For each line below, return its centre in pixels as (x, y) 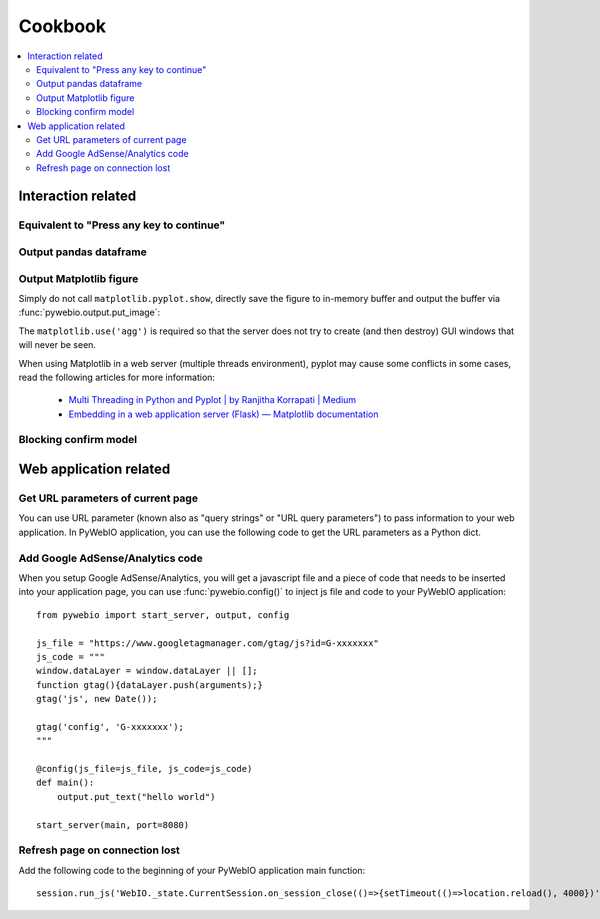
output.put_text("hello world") (136, 796)
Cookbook (62, 26)
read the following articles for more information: (116, 377)
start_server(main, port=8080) (113, 824)
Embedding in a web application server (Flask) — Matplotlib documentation (223, 414)
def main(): (65, 783)
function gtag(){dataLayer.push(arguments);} (150, 684)
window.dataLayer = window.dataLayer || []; (147, 671)
